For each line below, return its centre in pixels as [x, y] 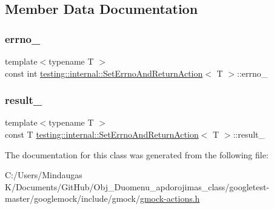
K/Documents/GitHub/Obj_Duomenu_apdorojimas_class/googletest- [137, 186]
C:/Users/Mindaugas [44, 175]
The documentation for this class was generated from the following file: [137, 154]
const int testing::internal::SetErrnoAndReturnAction [104, 73]
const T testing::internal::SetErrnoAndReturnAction [102, 134]
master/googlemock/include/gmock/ [72, 198]
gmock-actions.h [170, 198]
